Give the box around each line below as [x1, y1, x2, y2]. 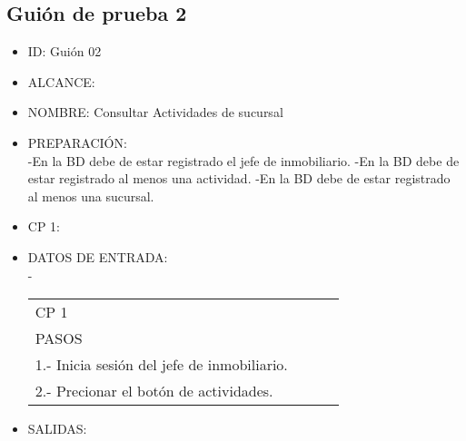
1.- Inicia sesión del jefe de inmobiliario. [35, 354, 288, 376]
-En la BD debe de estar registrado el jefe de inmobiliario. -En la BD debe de [27, 151, 460, 170]
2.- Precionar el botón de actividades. [35, 380, 273, 402]
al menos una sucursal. [27, 186, 154, 205]
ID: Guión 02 [27, 42, 102, 61]
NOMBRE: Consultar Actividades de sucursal [27, 103, 283, 122]
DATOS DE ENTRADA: [27, 247, 168, 266]
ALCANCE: [27, 72, 95, 91]
